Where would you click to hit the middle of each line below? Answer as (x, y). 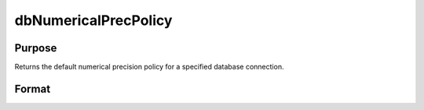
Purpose (36, 48)
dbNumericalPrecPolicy (93, 20)
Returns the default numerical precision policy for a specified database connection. (149, 67)
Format (33, 89)
